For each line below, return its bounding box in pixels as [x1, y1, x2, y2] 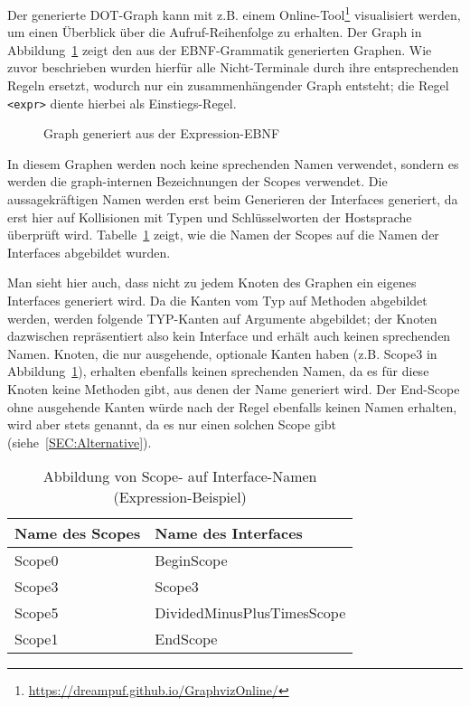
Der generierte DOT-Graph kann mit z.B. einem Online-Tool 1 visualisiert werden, [7, 3, 461, 24]
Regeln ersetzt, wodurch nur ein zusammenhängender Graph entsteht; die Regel [7, 76, 449, 95]
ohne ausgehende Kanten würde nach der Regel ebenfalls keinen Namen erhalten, [7, 397, 457, 416]
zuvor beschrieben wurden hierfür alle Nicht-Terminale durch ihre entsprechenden [7, 58, 459, 77]
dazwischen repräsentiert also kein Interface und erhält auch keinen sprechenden [7, 326, 451, 345]
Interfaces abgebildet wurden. [7, 242, 171, 261]
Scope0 [14, 550, 59, 571]
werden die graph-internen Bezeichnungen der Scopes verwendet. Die [7, 172, 388, 191]
